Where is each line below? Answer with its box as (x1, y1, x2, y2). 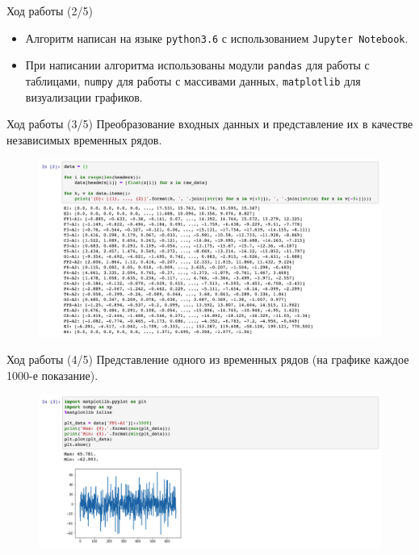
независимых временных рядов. (6, 131, 162, 148)
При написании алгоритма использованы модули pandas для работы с (25, 56, 370, 73)
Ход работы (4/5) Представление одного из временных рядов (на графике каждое (6, 351, 409, 368)
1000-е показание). (6, 366, 98, 383)
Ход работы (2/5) (6, 2, 93, 19)
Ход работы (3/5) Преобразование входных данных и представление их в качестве (6, 115, 413, 132)
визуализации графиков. (25, 88, 143, 105)
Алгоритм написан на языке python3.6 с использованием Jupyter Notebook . (25, 29, 409, 46)
